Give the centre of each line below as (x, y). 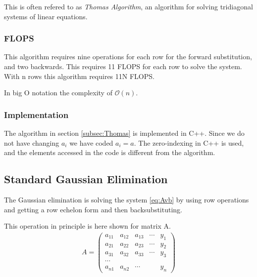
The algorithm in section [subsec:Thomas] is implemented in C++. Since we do (124, 133)
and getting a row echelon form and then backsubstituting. (93, 209)
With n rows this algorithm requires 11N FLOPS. (79, 76)
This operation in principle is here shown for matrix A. (87, 226)
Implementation (36, 114)
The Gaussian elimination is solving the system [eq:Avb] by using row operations (127, 199)
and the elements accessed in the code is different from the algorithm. (110, 152)
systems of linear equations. (46, 16)
